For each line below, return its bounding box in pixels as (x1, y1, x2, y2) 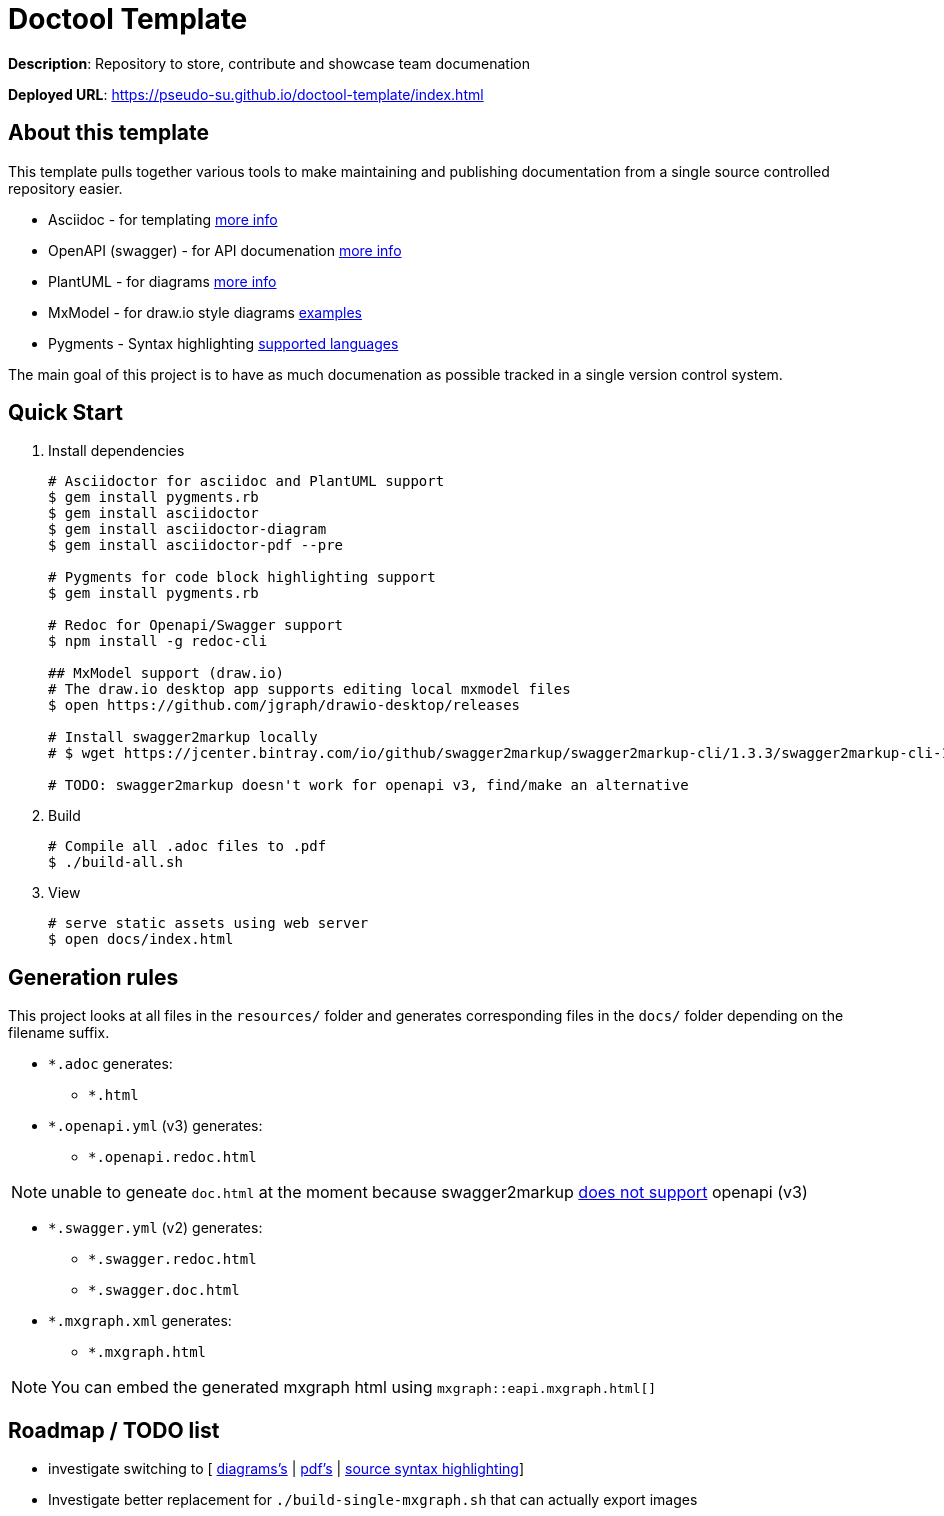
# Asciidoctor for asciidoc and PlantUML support (48, 473, 445, 490)
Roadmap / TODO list (8, 1417, 220, 1443)
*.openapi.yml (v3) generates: (48, 1117, 263, 1135)
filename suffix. (8, 1024, 110, 1042)
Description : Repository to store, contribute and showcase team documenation (8, 54, 530, 72)
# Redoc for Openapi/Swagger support (48, 617, 344, 634)
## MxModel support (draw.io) (48, 665, 285, 682)
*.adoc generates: (48, 1055, 173, 1073)
